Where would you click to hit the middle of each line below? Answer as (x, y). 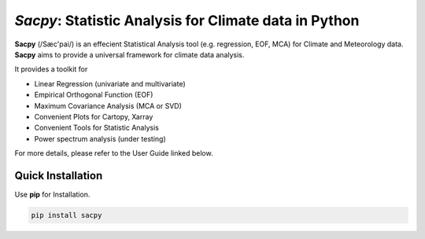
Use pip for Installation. (52, 194)
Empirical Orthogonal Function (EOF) (94, 95)
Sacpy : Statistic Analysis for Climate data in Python (187, 20)
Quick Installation (59, 176)
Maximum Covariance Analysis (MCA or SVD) (108, 105)
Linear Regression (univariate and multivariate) (110, 83)
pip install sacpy (67, 215)
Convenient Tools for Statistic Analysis (96, 128)
